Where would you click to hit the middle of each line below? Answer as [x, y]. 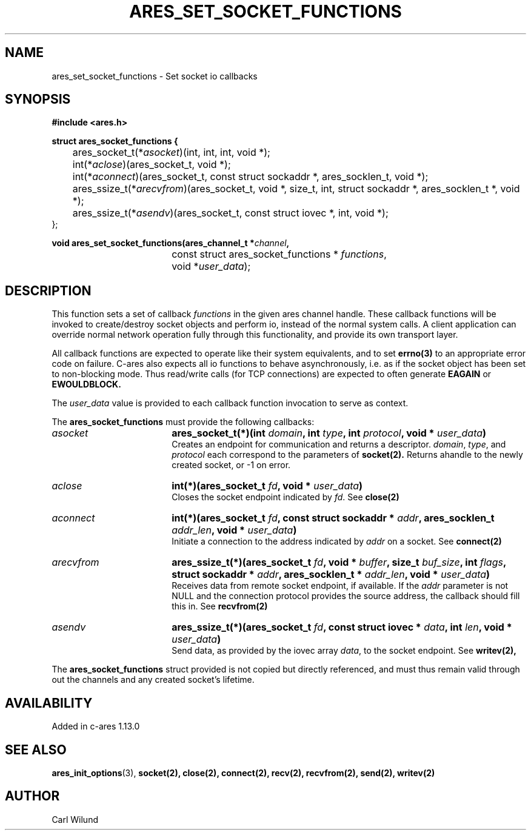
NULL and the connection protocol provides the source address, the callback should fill [346, 596]
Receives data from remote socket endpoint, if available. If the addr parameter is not [340, 586]
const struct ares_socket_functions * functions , [279, 254]
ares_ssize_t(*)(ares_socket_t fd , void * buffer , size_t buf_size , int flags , [339, 562]
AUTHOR [32, 796]
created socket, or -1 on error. [231, 465]
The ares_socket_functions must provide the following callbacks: [183, 422]
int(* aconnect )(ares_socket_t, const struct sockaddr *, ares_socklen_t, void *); [250, 177]
